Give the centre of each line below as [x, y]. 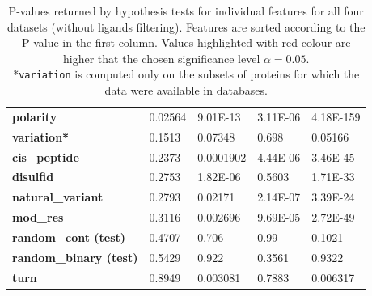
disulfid [33, 177]
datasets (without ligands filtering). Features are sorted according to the [186, 26]
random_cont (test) [69, 237]
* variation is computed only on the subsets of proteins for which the [186, 74]
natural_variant [58, 197]
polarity [35, 116]
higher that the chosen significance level [162, 58]
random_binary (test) [75, 257]
